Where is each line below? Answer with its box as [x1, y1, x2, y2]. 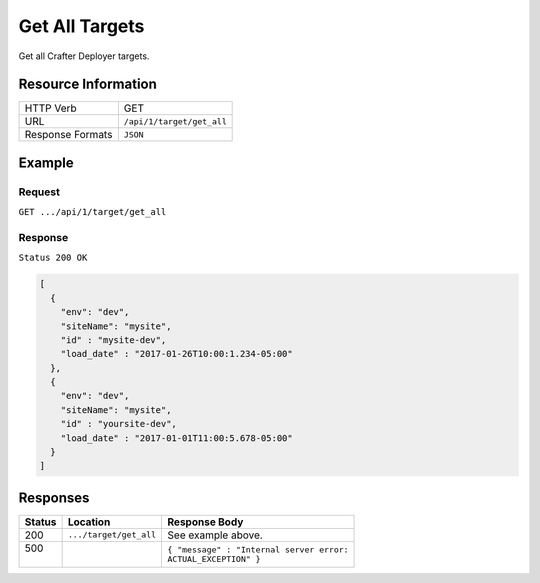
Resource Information [18, 76, 157, 93]
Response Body [167, 515, 244, 529]
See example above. [167, 528, 264, 542]
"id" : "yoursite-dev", [60, 418, 177, 430]
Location [67, 515, 111, 529]
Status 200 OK [18, 252, 88, 264]
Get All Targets [18, 15, 145, 37]
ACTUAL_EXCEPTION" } [167, 553, 261, 564]
